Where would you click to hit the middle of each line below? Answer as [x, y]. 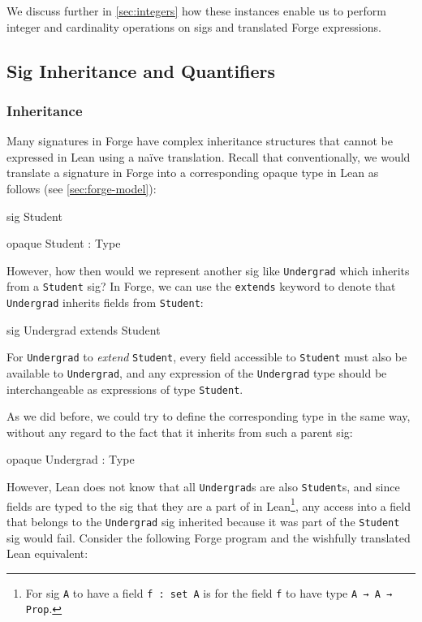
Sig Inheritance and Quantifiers [141, 70]
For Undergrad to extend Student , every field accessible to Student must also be [207, 357]
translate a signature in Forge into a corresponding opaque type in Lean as [193, 173]
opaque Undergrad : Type [71, 459]
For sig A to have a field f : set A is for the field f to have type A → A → [209, 592]
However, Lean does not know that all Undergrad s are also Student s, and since [203, 487]
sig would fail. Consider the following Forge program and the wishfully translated [209, 537]
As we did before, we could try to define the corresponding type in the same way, [209, 416]
